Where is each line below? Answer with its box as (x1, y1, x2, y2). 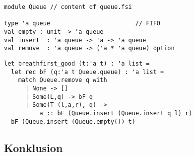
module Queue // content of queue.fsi (4, 3, 132, 10)
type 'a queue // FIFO (4, 20, 160, 27)
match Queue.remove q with (18, 77, 107, 84)
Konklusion (4, 140, 63, 155)
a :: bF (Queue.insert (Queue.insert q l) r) (39, 109, 193, 117)
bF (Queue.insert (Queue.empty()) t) (11, 118, 135, 125)
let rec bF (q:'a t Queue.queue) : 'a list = (11, 68, 164, 76)
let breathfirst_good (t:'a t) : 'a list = (4, 60, 150, 67)
